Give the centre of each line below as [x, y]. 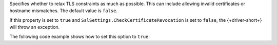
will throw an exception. [35, 27]
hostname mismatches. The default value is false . [64, 11]
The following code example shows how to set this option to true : [80, 36]
